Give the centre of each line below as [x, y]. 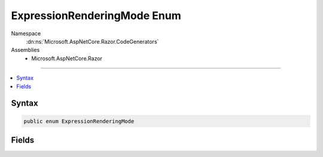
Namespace [26, 33]
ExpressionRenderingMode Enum [96, 16]
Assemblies [25, 50]
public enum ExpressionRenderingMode [79, 121]
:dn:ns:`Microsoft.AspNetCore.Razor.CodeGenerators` [92, 41]
